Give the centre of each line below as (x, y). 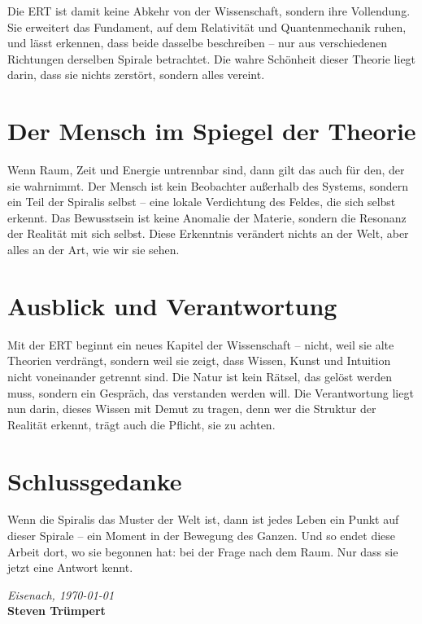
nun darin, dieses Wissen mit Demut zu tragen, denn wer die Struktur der (192, 409)
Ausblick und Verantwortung (172, 305)
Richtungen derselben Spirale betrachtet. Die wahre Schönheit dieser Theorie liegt (212, 58)
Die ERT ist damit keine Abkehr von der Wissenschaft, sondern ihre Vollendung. (209, 11)
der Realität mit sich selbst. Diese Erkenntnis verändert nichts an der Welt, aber (208, 233)
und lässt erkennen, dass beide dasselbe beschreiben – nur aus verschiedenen (198, 43)
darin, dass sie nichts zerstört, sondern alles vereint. (136, 75)
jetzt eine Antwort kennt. (70, 567)
